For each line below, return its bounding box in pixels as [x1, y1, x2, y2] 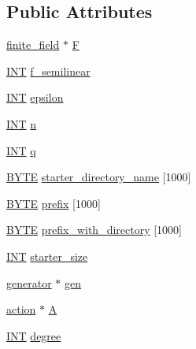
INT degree [6, 327, 61, 343]
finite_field [6, 36, 60, 53]
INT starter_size [6, 247, 88, 264]
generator [6, 274, 52, 291]
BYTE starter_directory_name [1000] [6, 169, 191, 185]
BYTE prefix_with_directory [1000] [6, 221, 183, 238]
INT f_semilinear [6, 62, 91, 79]
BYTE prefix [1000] [6, 195, 101, 211]
